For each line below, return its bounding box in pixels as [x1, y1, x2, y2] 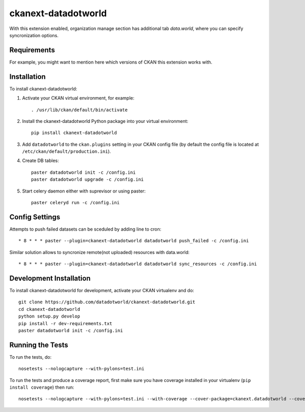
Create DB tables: [22, 157, 59, 164]
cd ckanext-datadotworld [18, 306, 80, 312]
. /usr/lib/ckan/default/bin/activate [31, 107, 128, 113]
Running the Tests [9, 340, 69, 349]
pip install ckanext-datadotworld [31, 130, 117, 136]
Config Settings [9, 212, 60, 221]
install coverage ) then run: [9, 384, 74, 391]
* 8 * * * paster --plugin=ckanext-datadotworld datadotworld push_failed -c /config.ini [18, 238, 249, 244]
